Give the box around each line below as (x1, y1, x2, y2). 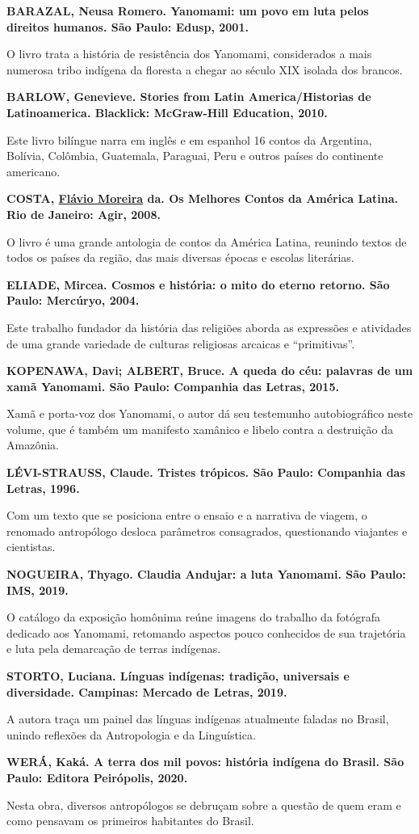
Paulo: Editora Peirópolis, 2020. (6, 769, 188, 786)
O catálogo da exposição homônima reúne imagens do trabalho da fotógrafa (6, 609, 381, 625)
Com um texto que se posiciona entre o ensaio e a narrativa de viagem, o (6, 507, 367, 524)
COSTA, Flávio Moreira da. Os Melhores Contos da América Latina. (6, 190, 399, 207)
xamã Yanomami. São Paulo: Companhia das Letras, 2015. (6, 377, 339, 394)
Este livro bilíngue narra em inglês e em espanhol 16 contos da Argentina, (6, 131, 372, 148)
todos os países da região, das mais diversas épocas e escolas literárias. (6, 249, 354, 266)
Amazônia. (6, 436, 59, 453)
